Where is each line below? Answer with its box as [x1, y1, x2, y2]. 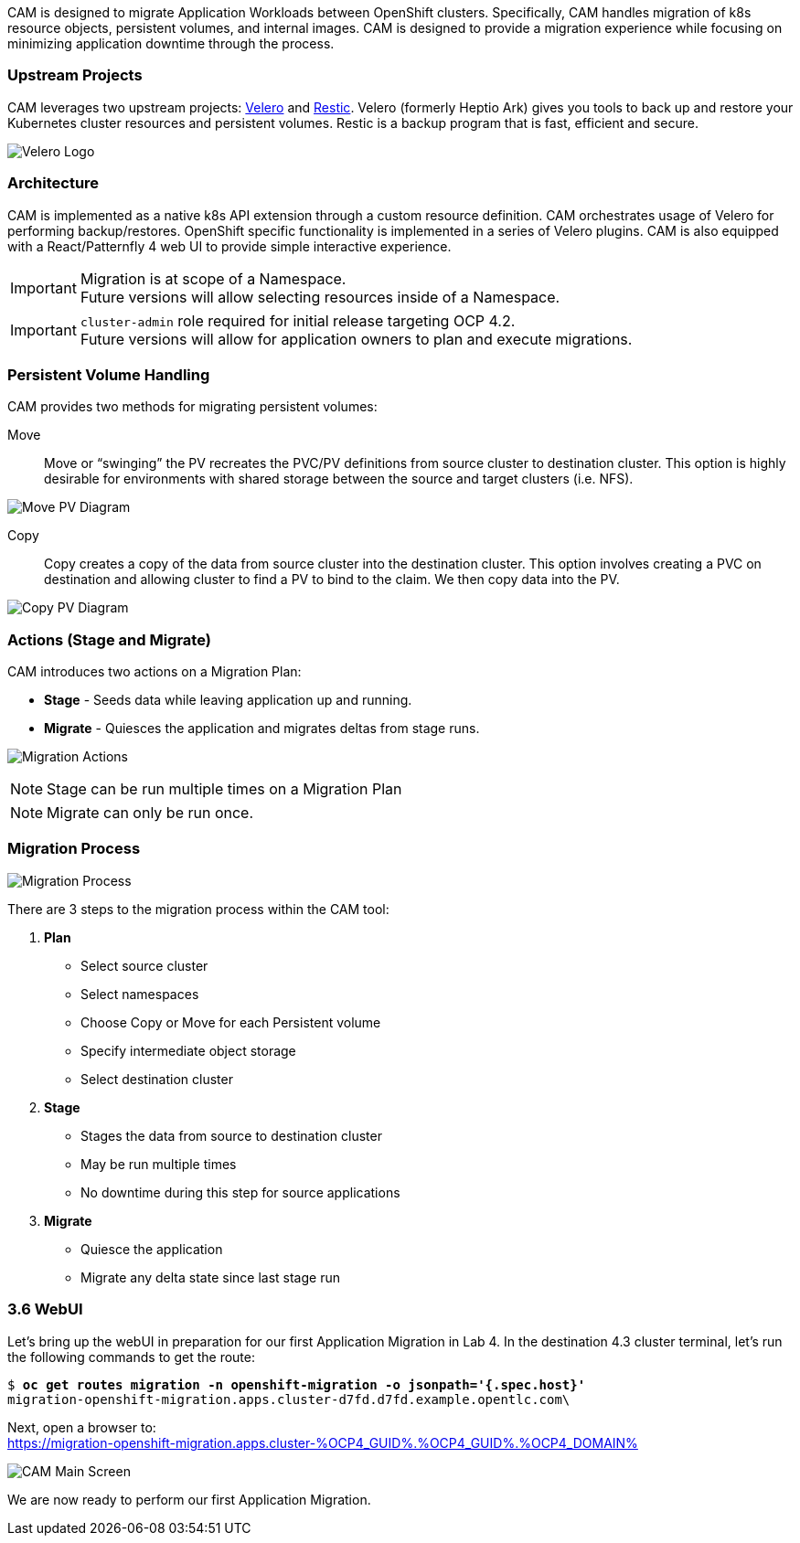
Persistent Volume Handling [7, 365, 210, 384]
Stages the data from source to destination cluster [80, 1127, 382, 1144]
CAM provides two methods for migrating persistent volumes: [7, 399, 378, 415]
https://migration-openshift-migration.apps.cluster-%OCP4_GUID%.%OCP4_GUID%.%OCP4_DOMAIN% [7, 1434, 638, 1451]
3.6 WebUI [7, 1300, 83, 1319]
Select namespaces [80, 985, 199, 1002]
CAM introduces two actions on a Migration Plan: [7, 664, 302, 679]
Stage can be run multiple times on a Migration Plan [47, 780, 402, 798]
